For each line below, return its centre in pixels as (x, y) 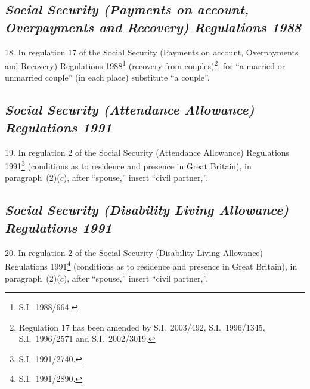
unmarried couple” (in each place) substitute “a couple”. (107, 77)
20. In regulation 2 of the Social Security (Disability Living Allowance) (134, 252)
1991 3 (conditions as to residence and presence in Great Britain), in (128, 165)
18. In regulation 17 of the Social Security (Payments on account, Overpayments (152, 52)
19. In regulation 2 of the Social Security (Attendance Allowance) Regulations (147, 152)
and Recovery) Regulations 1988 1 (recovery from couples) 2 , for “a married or (145, 65)
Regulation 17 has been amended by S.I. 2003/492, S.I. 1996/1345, (142, 327)
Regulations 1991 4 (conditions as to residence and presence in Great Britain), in (151, 265)
